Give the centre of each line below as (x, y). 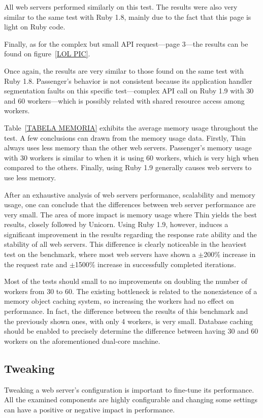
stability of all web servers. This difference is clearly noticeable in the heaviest (125, 244)
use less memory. (30, 177)
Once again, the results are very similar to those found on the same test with (124, 70)
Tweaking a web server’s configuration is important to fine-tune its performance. (129, 389)
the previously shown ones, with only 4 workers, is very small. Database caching (129, 321)
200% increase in (230, 254)
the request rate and (36, 264)
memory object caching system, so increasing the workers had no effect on (119, 301)
